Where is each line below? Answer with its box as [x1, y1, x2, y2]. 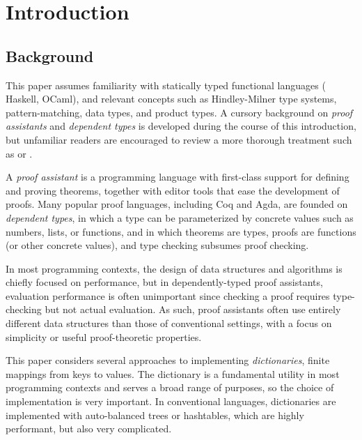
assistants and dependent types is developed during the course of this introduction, [6, 119, 356, 133]
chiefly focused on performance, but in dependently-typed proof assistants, [6, 275, 323, 289]
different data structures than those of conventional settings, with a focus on [6, 316, 332, 331]
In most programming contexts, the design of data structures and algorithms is [6, 261, 343, 275]
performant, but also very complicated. [6, 421, 172, 436]
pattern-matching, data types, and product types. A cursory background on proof [6, 105, 353, 119]
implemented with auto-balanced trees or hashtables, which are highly [6, 407, 304, 422]
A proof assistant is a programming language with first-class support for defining [6, 169, 349, 184]
